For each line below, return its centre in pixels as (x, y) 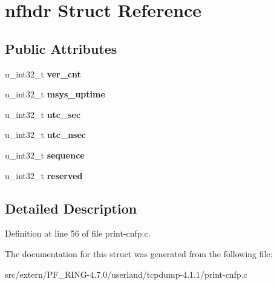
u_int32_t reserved (44, 175)
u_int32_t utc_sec (43, 114)
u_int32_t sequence (45, 155)
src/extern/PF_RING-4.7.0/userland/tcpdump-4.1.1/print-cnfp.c (126, 274)
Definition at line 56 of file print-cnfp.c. (78, 233)
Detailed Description (71, 208)
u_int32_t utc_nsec (45, 135)
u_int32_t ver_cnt (43, 74)
